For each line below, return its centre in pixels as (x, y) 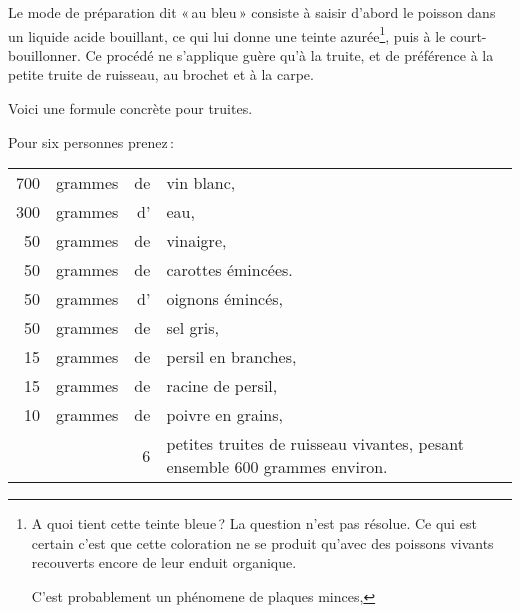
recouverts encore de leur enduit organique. (164, 562)
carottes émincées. (229, 270)
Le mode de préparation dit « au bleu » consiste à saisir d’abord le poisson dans (252, 12)
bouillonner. (44, 54)
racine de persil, (222, 386)
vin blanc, (201, 183)
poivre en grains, (225, 415)
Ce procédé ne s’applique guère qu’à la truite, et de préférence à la (289, 54)
